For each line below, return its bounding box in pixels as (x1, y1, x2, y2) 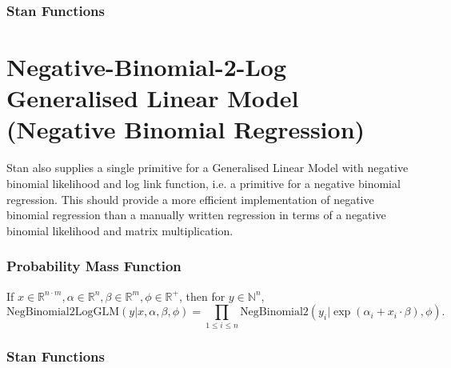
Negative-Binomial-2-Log (6, 50, 287, 83)
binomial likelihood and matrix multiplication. (6, 222, 233, 238)
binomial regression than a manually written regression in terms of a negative (6, 206, 386, 223)
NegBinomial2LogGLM (6, 306, 120, 318)
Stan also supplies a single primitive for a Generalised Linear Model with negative (6, 159, 409, 176)
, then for (178, 287, 225, 304)
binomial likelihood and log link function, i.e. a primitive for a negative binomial (6, 174, 401, 191)
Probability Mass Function (6, 256, 182, 276)
